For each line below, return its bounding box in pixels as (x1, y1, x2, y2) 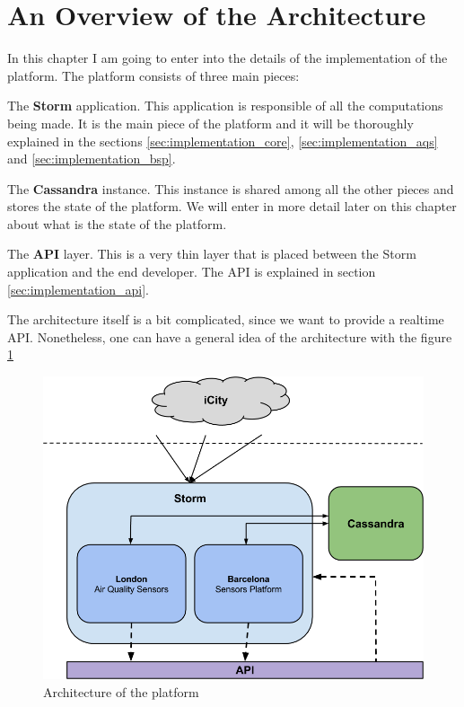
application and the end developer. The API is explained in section (7, 262, 376, 281)
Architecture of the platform (43, 682, 199, 701)
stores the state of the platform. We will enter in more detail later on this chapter (7, 197, 457, 216)
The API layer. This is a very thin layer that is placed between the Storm (7, 244, 416, 263)
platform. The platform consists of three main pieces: (7, 66, 300, 84)
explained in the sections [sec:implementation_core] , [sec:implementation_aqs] (7, 131, 438, 150)
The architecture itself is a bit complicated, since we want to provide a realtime (7, 310, 444, 329)
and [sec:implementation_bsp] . (7, 149, 176, 168)
